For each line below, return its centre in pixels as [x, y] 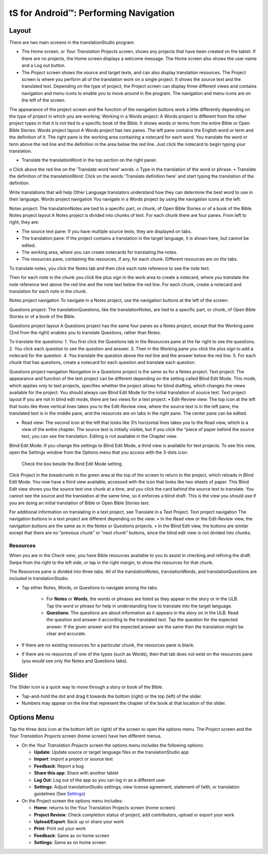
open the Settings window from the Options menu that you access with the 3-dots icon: [99, 452]
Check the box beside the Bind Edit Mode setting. [72, 464]
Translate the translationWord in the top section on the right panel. [89, 160]
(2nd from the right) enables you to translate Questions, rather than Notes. [85, 332]
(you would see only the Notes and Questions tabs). [75, 661]
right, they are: [24, 222]
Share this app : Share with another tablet [76, 773]
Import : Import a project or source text [73, 759]
